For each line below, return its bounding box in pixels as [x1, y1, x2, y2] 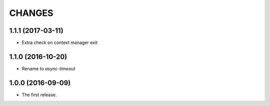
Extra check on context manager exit [21, 40, 97, 46]
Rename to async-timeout [21, 65, 75, 72]
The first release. [21, 92, 57, 98]
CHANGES [9, 7, 53, 18]
